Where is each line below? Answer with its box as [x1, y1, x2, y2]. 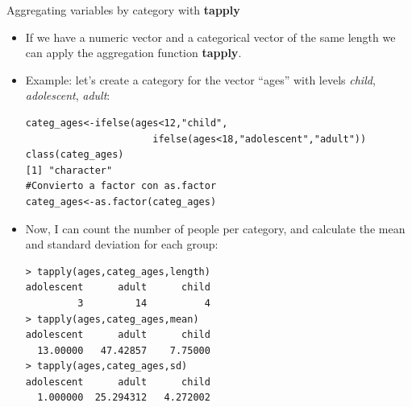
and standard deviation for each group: [25, 236, 218, 253]
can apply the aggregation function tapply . [25, 44, 242, 61]
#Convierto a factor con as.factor [25, 180, 217, 192]
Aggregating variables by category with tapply [6, 2, 240, 18]
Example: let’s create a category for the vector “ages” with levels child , [25, 71, 376, 88]
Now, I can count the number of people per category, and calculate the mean [25, 220, 406, 236]
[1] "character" [25, 164, 113, 176]
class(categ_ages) [25, 149, 124, 161]
